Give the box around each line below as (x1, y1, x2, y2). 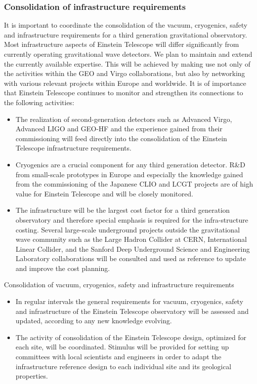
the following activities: (4, 97, 75, 107)
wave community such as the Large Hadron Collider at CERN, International (15, 234, 247, 244)
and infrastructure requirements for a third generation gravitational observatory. (4, 29, 247, 39)
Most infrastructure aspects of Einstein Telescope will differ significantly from (4, 39, 239, 49)
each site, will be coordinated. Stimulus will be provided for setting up (15, 342, 229, 352)
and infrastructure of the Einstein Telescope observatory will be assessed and (15, 306, 249, 316)
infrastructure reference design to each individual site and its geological (15, 361, 231, 371)
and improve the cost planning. (15, 263, 110, 273)
